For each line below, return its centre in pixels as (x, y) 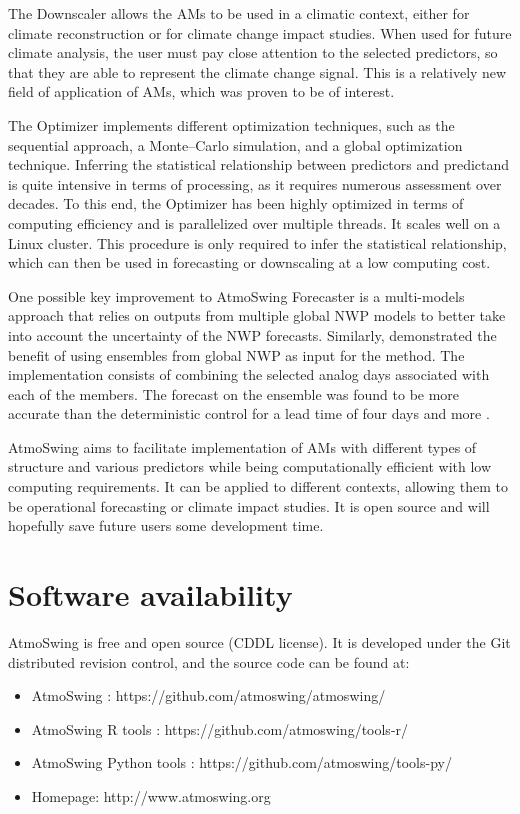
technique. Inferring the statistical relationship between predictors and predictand (259, 164)
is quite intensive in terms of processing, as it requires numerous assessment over (255, 183)
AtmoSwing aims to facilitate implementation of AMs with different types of (242, 446)
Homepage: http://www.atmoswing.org (151, 795)
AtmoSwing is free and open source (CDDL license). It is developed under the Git (259, 641)
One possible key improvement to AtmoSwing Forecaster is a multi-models (236, 295)
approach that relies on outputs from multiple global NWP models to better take (257, 315)
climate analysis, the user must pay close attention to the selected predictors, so (253, 52)
